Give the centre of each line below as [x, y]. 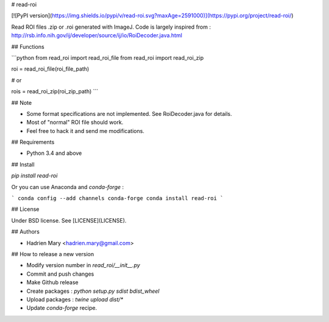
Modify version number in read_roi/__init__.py [83, 265]
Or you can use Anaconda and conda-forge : [68, 187]
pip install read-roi [34, 176]
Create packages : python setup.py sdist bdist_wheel [93, 291]
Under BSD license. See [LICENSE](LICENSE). [69, 220]
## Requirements [33, 142]
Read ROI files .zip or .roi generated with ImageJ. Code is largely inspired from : [111, 27]
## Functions [28, 46]
